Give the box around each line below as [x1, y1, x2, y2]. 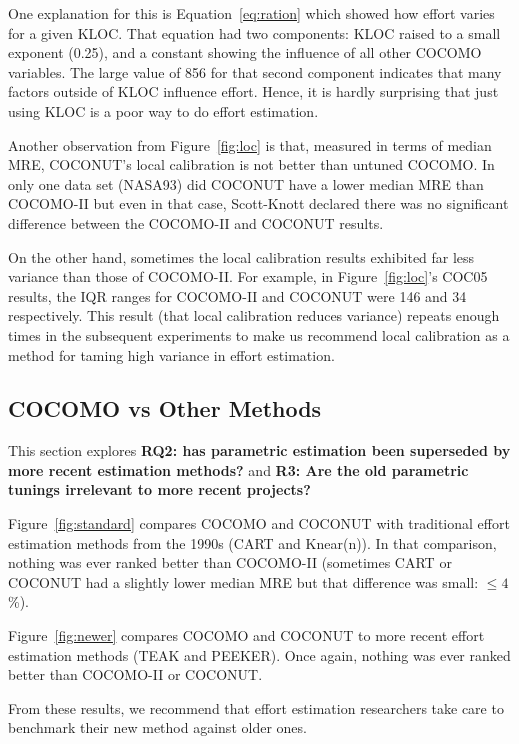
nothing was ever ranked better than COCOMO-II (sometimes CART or [8, 552, 452, 573]
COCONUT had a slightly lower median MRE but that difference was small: [8, 571, 479, 592]
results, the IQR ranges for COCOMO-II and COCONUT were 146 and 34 [8, 285, 467, 306]
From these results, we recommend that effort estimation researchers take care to [8, 697, 504, 718]
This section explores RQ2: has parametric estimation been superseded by [8, 440, 511, 461]
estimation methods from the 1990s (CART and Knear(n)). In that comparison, [8, 532, 497, 553]
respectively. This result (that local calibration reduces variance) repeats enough [8, 305, 500, 326]
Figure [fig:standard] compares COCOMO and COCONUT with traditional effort [8, 513, 510, 534]
